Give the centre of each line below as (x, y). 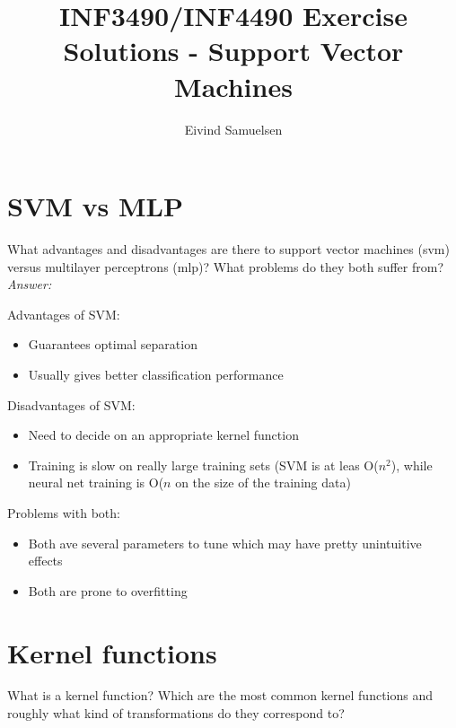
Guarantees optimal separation (113, 344)
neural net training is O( (96, 482)
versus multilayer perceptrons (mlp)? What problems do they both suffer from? (225, 266)
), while (412, 465)
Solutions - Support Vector (233, 51)
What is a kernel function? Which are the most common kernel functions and (220, 695)
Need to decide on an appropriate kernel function (163, 435)
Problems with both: (64, 512)
